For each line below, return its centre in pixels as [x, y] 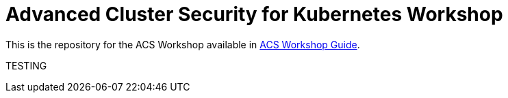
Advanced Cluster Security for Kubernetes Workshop [254, 14]
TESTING [26, 65]
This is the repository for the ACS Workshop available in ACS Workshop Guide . [183, 44]
